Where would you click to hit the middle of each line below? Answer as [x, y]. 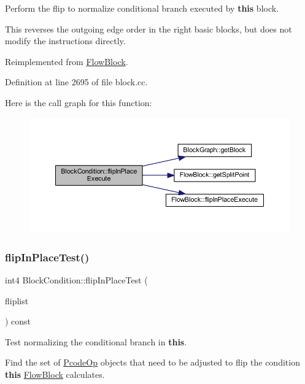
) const [18, 321]
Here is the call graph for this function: [79, 102]
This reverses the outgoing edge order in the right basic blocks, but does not [149, 29]
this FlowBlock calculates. [55, 374]
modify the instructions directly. [65, 41]
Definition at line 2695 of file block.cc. [76, 82]
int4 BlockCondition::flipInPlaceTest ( [76, 279]
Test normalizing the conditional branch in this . [96, 341]
